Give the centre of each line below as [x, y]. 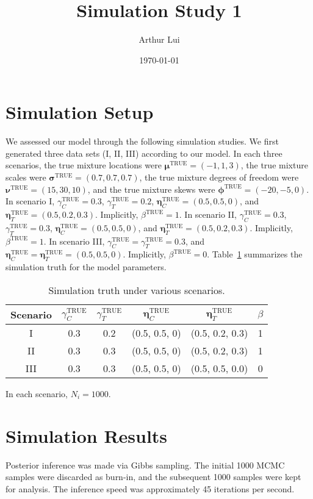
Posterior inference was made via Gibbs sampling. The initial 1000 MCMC [145, 465]
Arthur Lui [159, 39]
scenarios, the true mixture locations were [84, 165]
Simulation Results [87, 435]
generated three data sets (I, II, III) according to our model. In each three [144, 153]
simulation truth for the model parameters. [86, 267]
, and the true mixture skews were [151, 189]
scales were [26, 177]
